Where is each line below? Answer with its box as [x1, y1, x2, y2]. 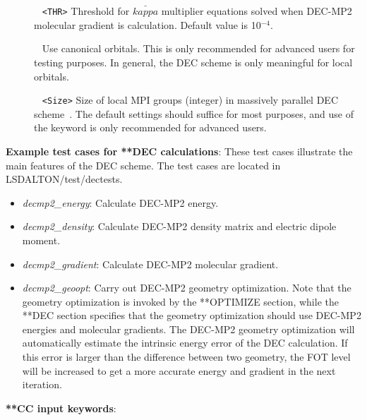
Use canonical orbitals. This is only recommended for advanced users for [42, 41, 355, 56]
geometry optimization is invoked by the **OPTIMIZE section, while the [22, 294, 339, 308]
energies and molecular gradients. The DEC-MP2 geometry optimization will [22, 321, 355, 336]
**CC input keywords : [6, 400, 116, 415]
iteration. [22, 377, 62, 392]
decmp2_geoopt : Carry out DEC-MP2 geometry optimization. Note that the [22, 280, 351, 295]
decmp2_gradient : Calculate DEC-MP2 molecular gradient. [22, 256, 279, 271]
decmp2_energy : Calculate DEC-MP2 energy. [22, 195, 219, 210]
